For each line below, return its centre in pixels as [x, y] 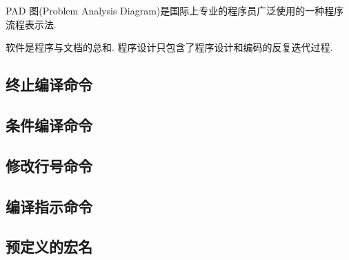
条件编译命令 [49, 124]
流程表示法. [31, 24]
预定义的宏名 [49, 247]
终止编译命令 [49, 84]
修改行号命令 [49, 165]
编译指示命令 [49, 206]
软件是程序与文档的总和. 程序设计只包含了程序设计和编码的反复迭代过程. [169, 47]
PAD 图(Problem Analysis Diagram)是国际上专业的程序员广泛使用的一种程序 [175, 10]
